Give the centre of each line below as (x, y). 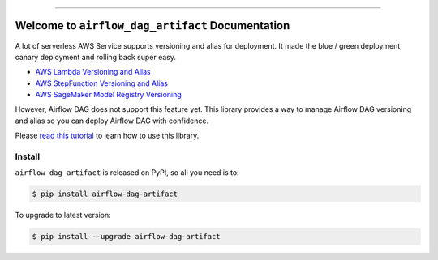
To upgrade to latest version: (63, 215)
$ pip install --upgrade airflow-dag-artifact (126, 237)
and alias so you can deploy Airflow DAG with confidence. (112, 121)
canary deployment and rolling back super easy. (96, 57)
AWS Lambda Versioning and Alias (93, 72)
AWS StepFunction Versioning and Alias (102, 83)
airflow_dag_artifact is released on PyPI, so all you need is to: (127, 173)
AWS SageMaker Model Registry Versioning (108, 95)
